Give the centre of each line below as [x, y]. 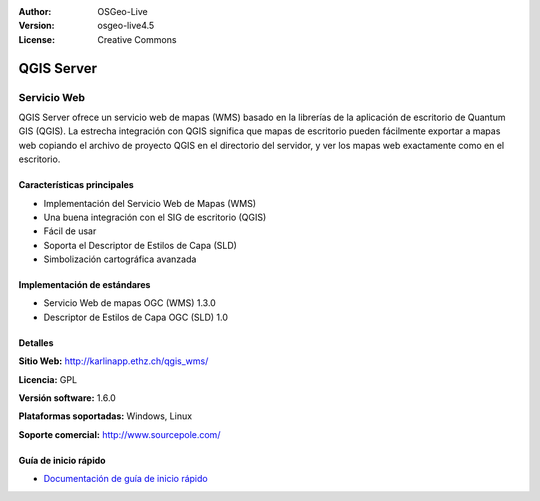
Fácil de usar [70, 231]
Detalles [36, 342]
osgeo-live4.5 [126, 26]
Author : [35, 11]
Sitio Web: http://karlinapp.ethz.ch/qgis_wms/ [113, 361]
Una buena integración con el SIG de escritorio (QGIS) [155, 217]
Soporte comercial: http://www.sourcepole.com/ [119, 434]
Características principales [76, 185]
